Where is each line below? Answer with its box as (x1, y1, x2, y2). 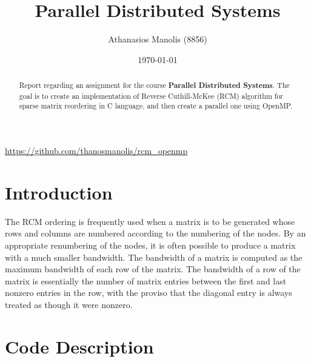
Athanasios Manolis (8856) (108, 33, 207, 45)
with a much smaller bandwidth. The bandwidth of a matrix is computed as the (5, 250, 303, 263)
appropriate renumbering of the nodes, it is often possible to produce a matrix (5, 238, 296, 251)
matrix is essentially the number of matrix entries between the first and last (5, 274, 287, 287)
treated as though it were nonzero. (5, 298, 133, 310)
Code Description (5, 334, 154, 358)
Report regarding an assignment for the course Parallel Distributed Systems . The (19, 80, 290, 91)
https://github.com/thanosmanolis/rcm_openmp (5, 144, 188, 157)
